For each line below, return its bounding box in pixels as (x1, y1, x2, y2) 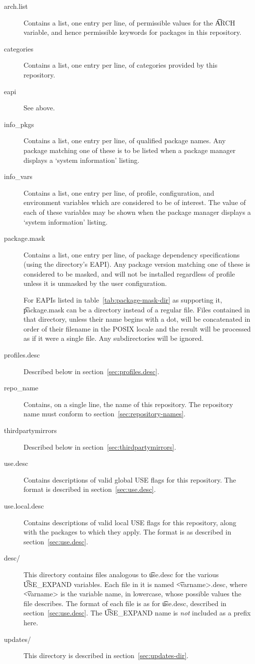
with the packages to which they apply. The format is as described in (24, 527, 231, 537)
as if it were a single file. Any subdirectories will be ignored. (24, 333, 204, 343)
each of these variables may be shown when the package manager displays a (24, 206, 251, 217)
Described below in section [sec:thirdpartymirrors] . (24, 441, 177, 452)
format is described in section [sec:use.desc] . (24, 484, 156, 494)
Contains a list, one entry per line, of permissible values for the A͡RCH (24, 17, 235, 27)
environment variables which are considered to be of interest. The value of (24, 197, 246, 207)
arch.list (4, 1, 28, 11)
